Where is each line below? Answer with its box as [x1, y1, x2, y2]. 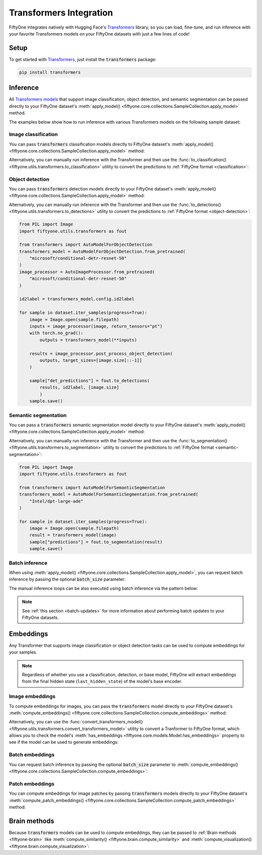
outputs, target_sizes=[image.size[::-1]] [39, 357, 143, 363]
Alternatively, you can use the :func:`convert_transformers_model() [9, 719, 143, 725]
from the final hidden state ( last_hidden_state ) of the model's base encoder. [22, 679, 182, 684]
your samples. [9, 649, 37, 655]
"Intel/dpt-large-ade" [29, 498, 83, 504]
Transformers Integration [9, 7, 114, 18]
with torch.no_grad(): [29, 331, 83, 336]
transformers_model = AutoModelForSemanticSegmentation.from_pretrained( [19, 491, 198, 497]
